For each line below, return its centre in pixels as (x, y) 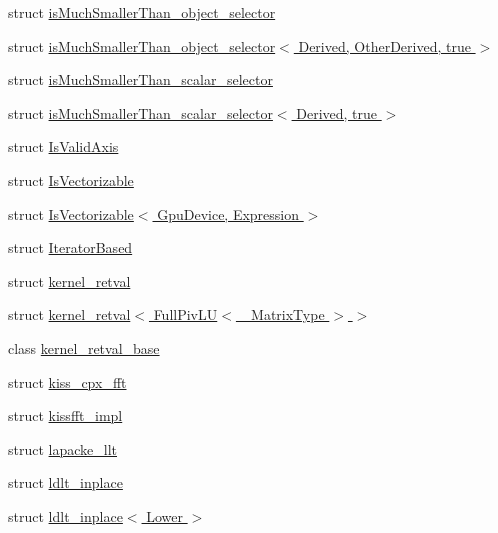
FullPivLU (185, 314)
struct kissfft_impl (65, 415)
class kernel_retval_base (84, 347)
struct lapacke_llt (63, 448)
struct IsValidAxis (63, 146)
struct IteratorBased (70, 247)
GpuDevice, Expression (228, 213)
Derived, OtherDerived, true (384, 45)
